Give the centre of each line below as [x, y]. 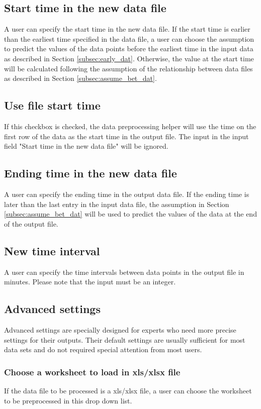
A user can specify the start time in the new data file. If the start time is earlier [127, 29]
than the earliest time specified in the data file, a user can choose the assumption [129, 38]
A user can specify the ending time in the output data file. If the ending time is [127, 194]
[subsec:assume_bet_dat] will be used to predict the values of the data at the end [130, 214]
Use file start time [52, 105]
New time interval [52, 250]
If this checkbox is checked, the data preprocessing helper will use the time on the [130, 126]
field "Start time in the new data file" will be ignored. [86, 146]
